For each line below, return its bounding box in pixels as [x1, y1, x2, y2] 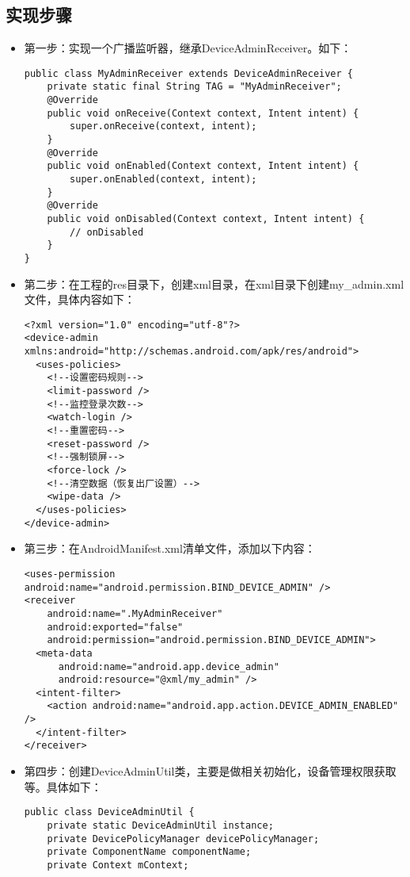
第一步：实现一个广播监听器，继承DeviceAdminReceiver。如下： [24, 40, 352, 56]
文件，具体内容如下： [24, 291, 135, 308]
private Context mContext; [47, 859, 189, 871]
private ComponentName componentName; [47, 846, 252, 858]
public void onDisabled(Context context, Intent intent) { [47, 213, 365, 225]
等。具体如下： [24, 778, 102, 795]
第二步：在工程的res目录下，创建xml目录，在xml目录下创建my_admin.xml [24, 275, 404, 292]
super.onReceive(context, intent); [70, 121, 257, 132]
